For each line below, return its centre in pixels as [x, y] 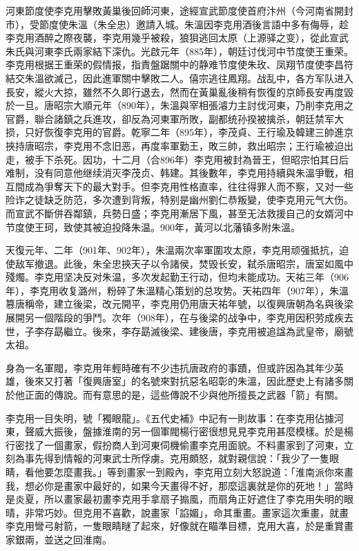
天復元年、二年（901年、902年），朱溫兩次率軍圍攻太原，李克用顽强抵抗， [172, 250]
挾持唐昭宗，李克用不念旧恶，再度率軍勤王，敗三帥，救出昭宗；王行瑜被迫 [175, 145]
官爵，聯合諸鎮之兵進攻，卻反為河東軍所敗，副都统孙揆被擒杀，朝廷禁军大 [175, 118]
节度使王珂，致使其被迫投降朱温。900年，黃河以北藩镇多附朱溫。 [153, 227]
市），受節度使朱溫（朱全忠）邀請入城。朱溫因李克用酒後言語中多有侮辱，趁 [177, 24]
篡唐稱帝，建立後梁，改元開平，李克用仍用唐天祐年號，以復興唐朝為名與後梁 [179, 304]
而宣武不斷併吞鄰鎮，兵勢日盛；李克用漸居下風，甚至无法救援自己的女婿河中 [179, 213]
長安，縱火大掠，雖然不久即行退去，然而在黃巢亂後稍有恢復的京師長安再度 [175, 91]
